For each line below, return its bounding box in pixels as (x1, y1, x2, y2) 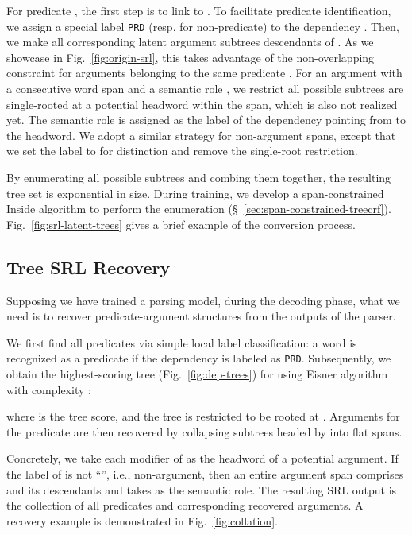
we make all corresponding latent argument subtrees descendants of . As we (6, 33, 374, 50)
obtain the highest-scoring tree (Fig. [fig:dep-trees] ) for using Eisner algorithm (6, 366, 388, 382)
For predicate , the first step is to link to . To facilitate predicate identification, (6, 2, 391, 18)
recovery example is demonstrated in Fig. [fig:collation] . (6, 512, 278, 529)
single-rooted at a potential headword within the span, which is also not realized (6, 95, 398, 112)
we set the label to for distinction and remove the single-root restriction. (6, 142, 358, 159)
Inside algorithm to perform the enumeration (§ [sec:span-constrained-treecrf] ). (6, 200, 391, 217)
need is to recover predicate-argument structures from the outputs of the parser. (6, 308, 396, 324)
